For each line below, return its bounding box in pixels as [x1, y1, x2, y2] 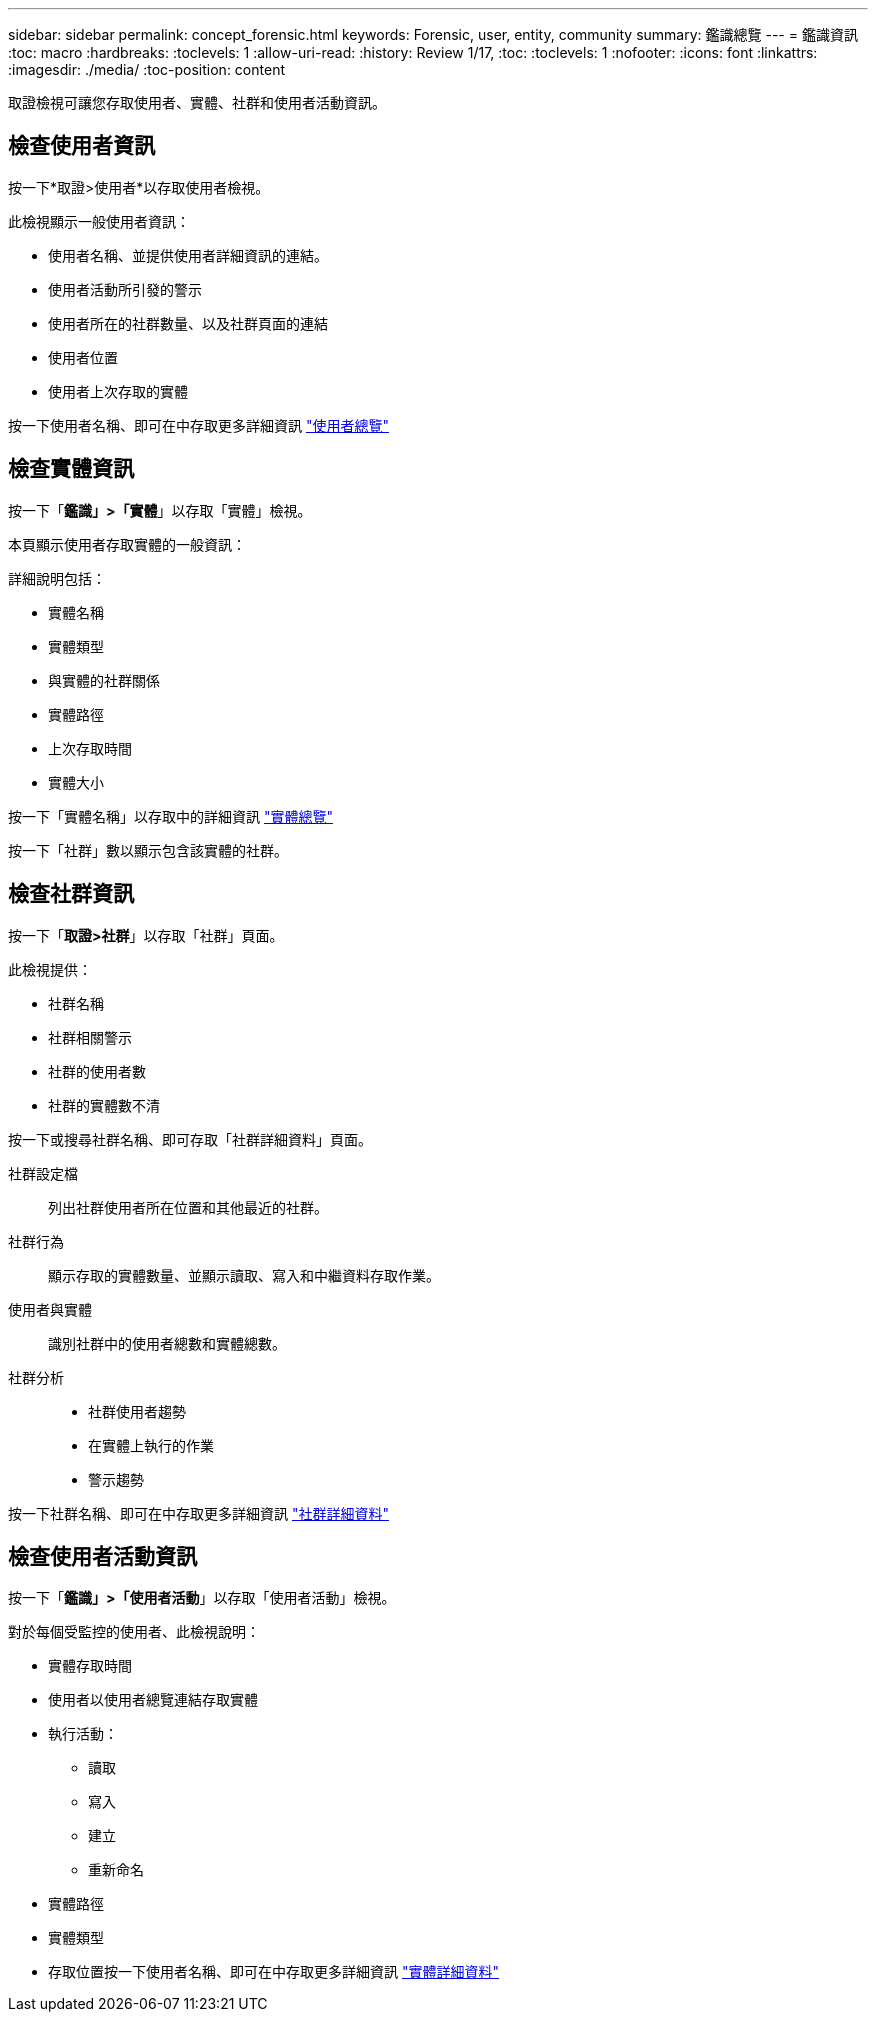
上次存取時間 [48, 739, 132, 757]
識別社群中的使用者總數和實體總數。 [48, 1334, 286, 1352]
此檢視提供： [8, 960, 92, 978]
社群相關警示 [48, 1028, 132, 1046]
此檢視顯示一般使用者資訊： [8, 212, 190, 230]
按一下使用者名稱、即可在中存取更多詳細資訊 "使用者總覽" [8, 416, 389, 434]
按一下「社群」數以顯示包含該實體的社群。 [8, 841, 288, 859]
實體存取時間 [48, 1657, 132, 1675]
